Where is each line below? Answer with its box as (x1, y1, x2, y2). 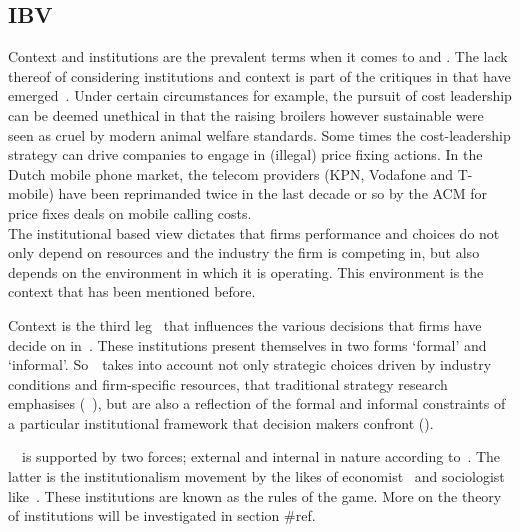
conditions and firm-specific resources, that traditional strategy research (8, 373, 448, 394)
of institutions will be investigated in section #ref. (8, 505, 316, 526)
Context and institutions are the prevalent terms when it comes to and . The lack (8, 46, 508, 67)
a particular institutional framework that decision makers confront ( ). (8, 412, 434, 433)
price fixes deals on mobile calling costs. (8, 202, 252, 223)
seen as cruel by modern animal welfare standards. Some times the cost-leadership (8, 124, 511, 145)
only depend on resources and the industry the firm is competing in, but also (8, 242, 480, 263)
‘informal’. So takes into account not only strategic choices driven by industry (8, 354, 492, 375)
